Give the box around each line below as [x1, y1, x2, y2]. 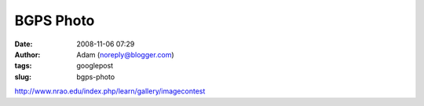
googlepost [76, 61, 114, 71]
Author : [14, 49, 41, 59]
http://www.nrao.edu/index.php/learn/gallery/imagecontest [14, 86, 206, 96]
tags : [14, 61, 32, 71]
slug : [14, 71, 31, 82]
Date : [14, 39, 33, 49]
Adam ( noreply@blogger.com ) [76, 49, 174, 59]
